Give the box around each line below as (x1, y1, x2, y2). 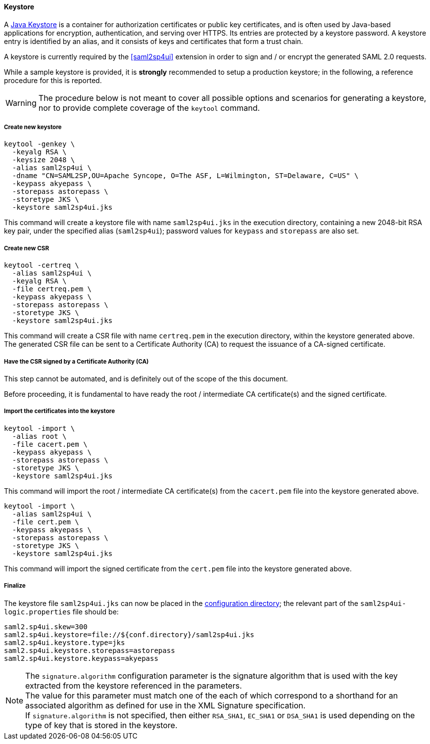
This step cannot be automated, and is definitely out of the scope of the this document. (4, 374, 288, 383)
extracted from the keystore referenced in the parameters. (25, 680, 242, 691)
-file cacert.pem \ (12, 440, 88, 448)
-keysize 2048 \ (12, 156, 75, 164)
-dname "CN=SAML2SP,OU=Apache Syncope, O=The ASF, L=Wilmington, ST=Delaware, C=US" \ (12, 172, 359, 180)
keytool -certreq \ (4, 261, 79, 270)
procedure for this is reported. (4, 76, 102, 85)
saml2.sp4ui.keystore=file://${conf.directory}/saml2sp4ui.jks (4, 630, 254, 639)
